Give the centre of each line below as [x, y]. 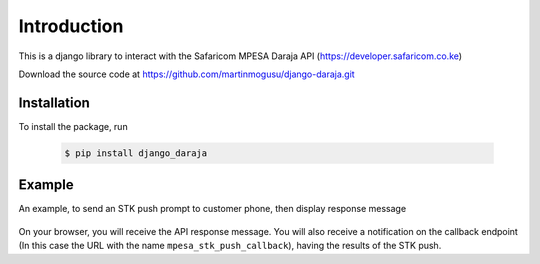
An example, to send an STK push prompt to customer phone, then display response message [212, 209]
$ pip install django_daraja [136, 153]
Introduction [71, 26]
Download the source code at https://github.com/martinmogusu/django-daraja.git [186, 74]
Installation [54, 102]
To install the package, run [73, 126]
